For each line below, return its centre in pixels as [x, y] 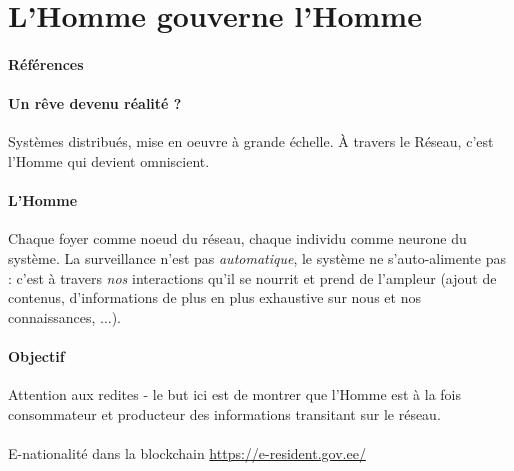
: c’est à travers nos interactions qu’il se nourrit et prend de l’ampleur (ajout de [252, 277]
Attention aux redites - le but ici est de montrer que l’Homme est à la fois [235, 394]
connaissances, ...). [65, 316]
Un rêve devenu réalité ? [95, 103]
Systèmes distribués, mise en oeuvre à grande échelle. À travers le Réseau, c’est [251, 141]
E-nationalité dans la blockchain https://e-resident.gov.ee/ [187, 452]
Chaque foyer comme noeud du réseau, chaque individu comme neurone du [237, 238]
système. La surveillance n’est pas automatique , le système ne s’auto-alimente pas [257, 257]
